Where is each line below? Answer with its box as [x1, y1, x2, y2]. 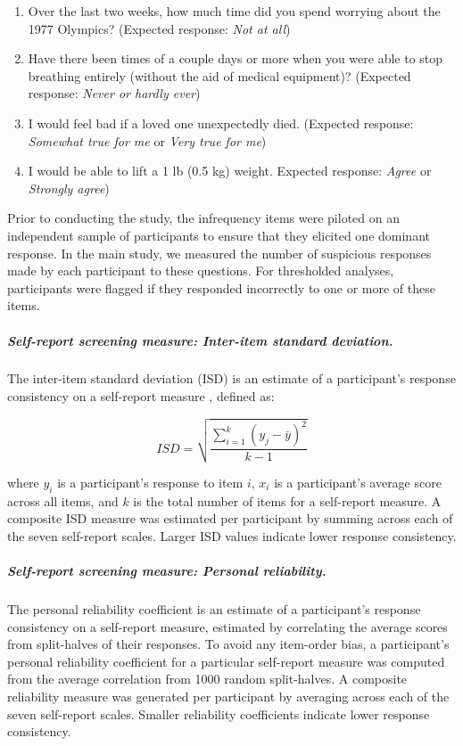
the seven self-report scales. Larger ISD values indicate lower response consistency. [7, 526, 457, 545]
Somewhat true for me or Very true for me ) [28, 131, 267, 150]
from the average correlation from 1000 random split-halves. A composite [7, 669, 408, 688]
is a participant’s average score [274, 472, 442, 491]
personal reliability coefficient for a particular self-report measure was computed [7, 652, 445, 670]
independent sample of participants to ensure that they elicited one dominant [7, 225, 430, 244]
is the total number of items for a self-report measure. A [133, 491, 442, 510]
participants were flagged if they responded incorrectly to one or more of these [7, 278, 435, 297]
